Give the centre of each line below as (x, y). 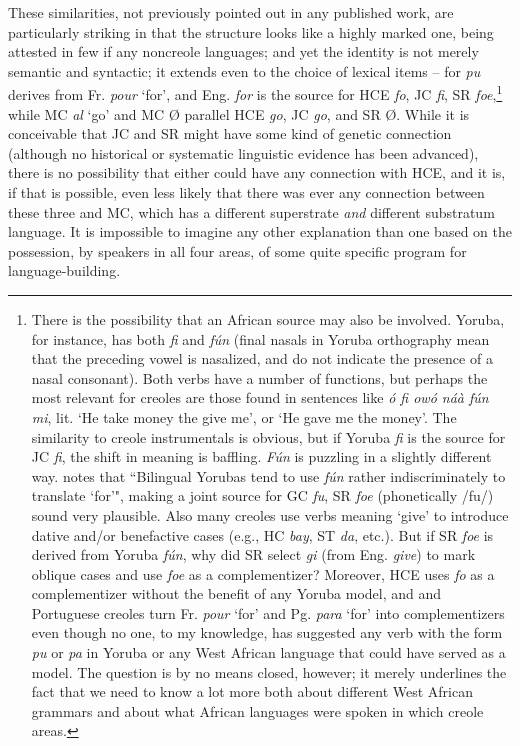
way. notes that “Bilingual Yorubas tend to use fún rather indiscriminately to (268, 475)
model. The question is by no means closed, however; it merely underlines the (269, 671)
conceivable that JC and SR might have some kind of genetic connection (230, 133)
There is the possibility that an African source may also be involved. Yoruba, (268, 318)
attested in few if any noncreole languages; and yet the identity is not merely (243, 51)
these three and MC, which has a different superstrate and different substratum (251, 211)
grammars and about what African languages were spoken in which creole (257, 710)
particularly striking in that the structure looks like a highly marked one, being (251, 31)
